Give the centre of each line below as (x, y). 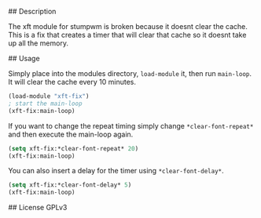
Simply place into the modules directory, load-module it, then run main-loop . (130, 73)
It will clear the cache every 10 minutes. (72, 82)
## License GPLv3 (38, 208)
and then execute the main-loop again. (71, 134)
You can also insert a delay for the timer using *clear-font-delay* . (116, 171)
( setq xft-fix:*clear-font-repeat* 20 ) (74, 148)
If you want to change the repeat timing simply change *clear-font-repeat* (131, 125)
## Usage (24, 58)
